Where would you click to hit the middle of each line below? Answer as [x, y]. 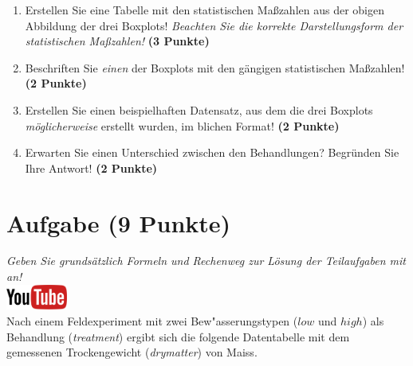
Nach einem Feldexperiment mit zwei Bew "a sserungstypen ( [152, 321]
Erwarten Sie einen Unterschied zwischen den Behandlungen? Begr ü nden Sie [212, 152]
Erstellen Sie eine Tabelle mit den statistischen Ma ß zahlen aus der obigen [205, 10]
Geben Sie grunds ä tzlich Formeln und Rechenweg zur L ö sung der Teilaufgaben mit [206, 261]
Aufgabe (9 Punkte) [119, 222]
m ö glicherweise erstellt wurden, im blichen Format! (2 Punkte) [182, 125]
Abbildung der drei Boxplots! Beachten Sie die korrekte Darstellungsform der [214, 25]
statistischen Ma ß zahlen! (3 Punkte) [117, 41]
